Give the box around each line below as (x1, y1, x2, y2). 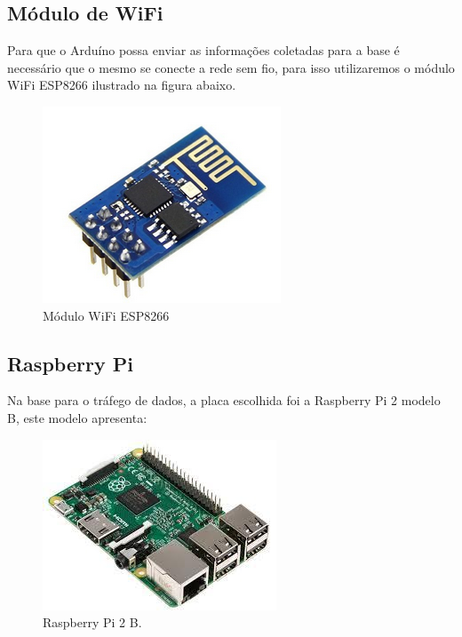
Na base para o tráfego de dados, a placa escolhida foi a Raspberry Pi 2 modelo (7, 391, 441, 410)
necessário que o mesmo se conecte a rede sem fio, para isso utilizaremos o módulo (7, 58, 455, 76)
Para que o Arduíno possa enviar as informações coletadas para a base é (7, 41, 400, 60)
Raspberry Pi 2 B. (43, 613, 142, 632)
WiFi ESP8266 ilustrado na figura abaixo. (7, 76, 236, 94)
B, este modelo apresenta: (7, 408, 147, 426)
